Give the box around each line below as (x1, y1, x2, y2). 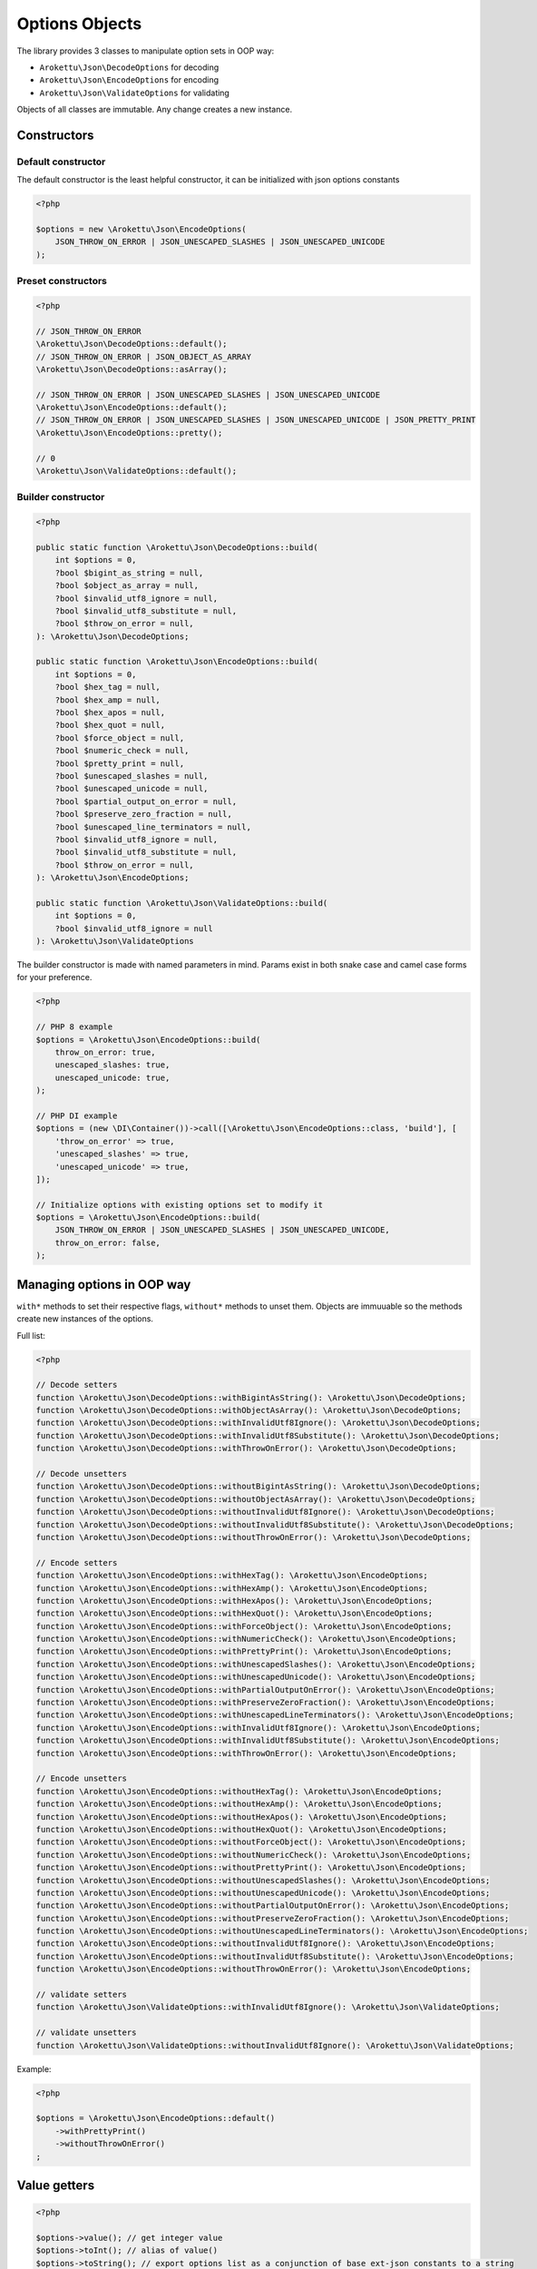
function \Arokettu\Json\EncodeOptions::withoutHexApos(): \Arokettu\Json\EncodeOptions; (35, 1812, 448, 1822)
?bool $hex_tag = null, (54, 682, 161, 692)
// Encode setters (35, 1557, 118, 1567)
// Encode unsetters (35, 1773, 127, 1783)
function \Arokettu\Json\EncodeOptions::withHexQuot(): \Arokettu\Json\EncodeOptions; (35, 1608, 434, 1619)
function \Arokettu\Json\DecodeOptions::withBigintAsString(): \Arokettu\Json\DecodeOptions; (35, 1392, 467, 1402)
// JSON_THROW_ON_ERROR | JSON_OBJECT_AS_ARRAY (35, 351, 251, 362)
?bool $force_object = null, (54, 732, 185, 743)
